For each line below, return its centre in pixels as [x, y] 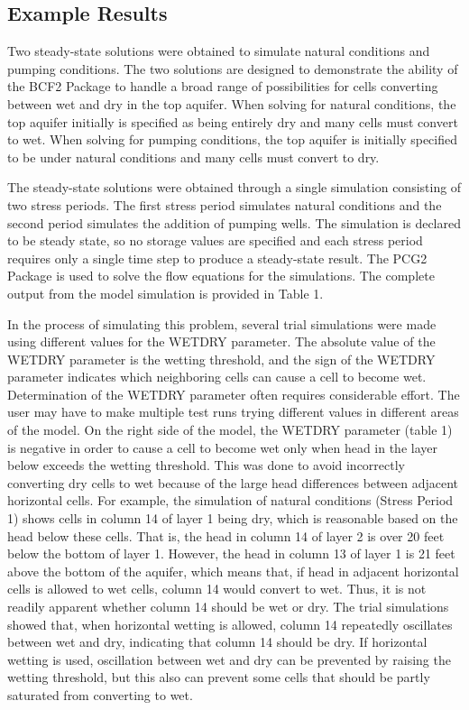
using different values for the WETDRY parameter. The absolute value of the [221, 341]
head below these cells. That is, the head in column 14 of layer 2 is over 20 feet [226, 535]
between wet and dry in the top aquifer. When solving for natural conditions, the [232, 103]
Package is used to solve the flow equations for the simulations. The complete [221, 276]
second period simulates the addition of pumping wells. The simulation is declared [234, 222]
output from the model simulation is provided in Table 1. [166, 293]
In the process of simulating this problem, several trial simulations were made [222, 323]
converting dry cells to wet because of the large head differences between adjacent [233, 482]
